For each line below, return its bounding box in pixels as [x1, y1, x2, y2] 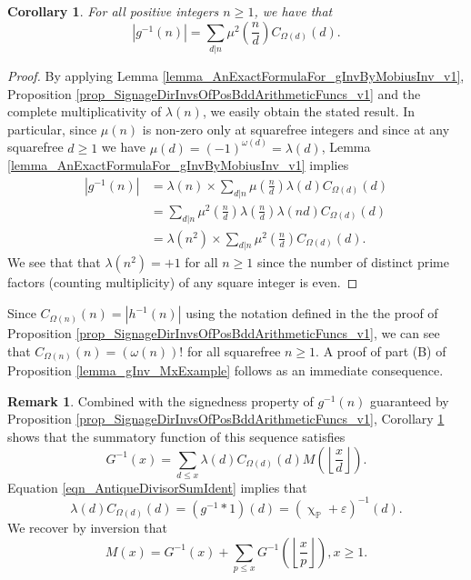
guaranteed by [369, 391, 449, 410]
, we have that [254, 2, 333, 20]
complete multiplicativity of [7, 102, 162, 121]
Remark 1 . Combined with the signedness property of [7, 391, 314, 410]
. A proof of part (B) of [316, 341, 446, 360]
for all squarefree [186, 341, 281, 360]
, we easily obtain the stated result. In [202, 102, 416, 121]
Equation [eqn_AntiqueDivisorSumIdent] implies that [7, 477, 307, 496]
